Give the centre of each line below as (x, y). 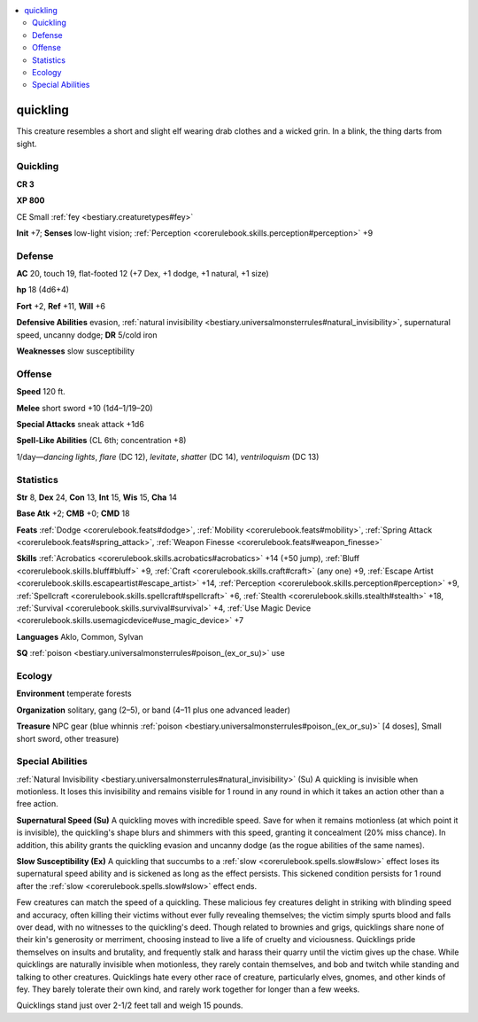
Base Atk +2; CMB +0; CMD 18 (73, 513)
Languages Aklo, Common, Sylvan (80, 636)
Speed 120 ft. (41, 392)
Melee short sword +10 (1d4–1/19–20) (85, 408)
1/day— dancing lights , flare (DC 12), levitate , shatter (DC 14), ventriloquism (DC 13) (168, 456)
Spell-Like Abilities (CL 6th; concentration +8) (101, 441)
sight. (27, 144)
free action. (38, 804)
